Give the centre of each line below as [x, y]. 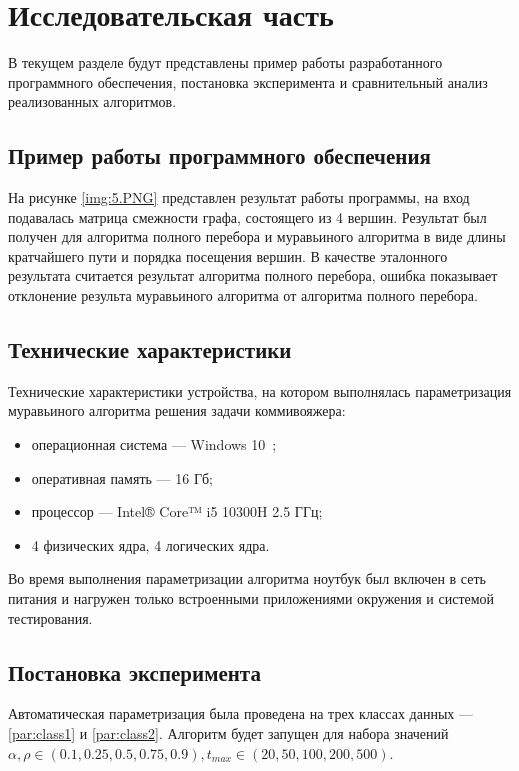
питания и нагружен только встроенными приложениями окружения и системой [251, 598]
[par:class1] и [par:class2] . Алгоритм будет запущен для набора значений [228, 733]
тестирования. [50, 617]
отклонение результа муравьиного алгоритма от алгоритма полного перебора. [243, 295]
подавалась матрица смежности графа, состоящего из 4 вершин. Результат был [247, 216]
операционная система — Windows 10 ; [154, 444]
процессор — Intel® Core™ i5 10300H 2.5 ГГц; [177, 511]
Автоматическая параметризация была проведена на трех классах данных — [240, 713]
